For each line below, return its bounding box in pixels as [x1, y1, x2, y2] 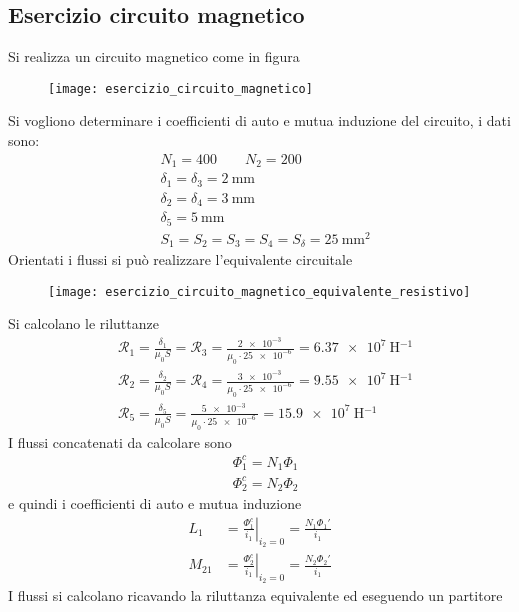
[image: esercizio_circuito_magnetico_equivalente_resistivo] [48, 284, 471, 299]
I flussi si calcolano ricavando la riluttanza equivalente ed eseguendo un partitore [8, 585, 503, 606]
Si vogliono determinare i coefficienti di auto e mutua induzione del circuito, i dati [8, 110, 511, 131]
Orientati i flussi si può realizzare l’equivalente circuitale [8, 249, 353, 270]
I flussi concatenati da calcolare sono [8, 431, 232, 452]
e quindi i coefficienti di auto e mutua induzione [8, 493, 302, 514]
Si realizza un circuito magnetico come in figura [8, 46, 300, 67]
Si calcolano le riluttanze [8, 313, 159, 334]
